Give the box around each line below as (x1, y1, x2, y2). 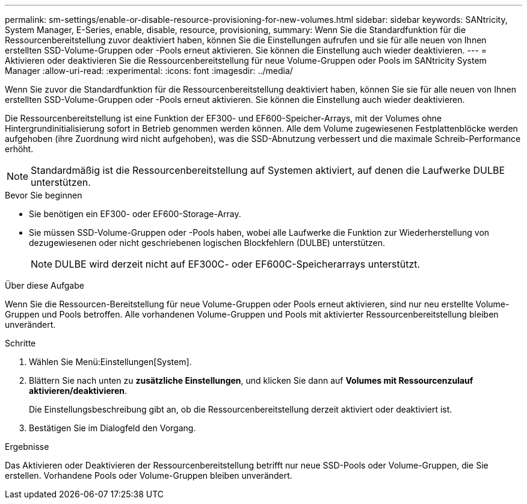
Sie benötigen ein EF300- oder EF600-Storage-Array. (29, 209, 241, 219)
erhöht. (5, 144, 34, 154)
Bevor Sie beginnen (5, 190, 82, 200)
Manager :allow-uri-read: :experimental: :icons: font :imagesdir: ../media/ (5, 66, 293, 76)
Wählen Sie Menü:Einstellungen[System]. (29, 357, 192, 367)
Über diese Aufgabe (5, 280, 84, 290)
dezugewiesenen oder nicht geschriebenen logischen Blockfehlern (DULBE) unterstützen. (29, 238, 386, 248)
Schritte (5, 338, 36, 348)
